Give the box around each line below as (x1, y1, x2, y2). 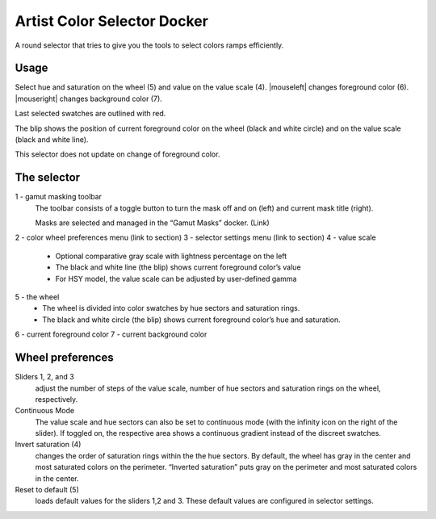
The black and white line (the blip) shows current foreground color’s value (55, 262, 302, 272)
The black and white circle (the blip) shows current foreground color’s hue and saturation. (42, 315, 341, 324)
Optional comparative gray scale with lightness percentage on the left (55, 251, 287, 261)
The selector (15, 170, 81, 185)
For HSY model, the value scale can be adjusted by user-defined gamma (55, 274, 297, 283)
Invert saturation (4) (15, 440, 82, 450)
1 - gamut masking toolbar (15, 192, 103, 202)
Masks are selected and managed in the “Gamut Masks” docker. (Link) (35, 218, 270, 228)
